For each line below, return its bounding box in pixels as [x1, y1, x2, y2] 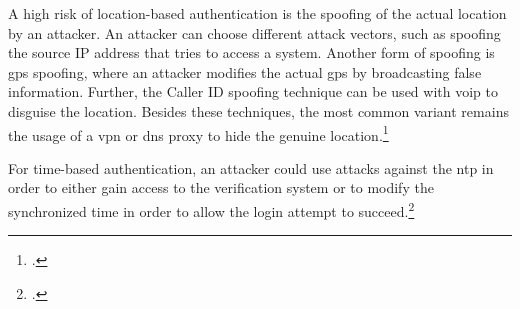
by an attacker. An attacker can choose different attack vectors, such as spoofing [8, 22, 501, 43]
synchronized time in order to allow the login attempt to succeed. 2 [8, 198, 415, 221]
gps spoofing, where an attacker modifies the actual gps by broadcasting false [8, 61, 482, 82]
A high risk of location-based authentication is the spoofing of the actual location [8, 3, 507, 23]
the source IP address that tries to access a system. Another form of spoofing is [8, 42, 495, 63]
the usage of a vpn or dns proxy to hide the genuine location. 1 [8, 121, 389, 145]
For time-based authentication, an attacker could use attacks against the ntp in [8, 157, 494, 178]
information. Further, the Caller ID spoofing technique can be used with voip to [8, 81, 498, 102]
